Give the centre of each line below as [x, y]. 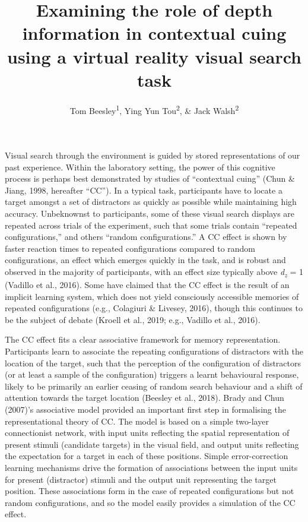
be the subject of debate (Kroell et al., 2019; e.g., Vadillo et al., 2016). [133, 319]
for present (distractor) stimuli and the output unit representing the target [141, 479]
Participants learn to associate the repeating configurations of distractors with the [154, 351]
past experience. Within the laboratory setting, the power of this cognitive [140, 167]
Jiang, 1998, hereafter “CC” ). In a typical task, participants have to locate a [144, 190]
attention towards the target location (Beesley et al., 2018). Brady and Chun [145, 398]
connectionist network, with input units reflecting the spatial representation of [147, 433]
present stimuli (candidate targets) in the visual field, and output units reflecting [152, 444]
